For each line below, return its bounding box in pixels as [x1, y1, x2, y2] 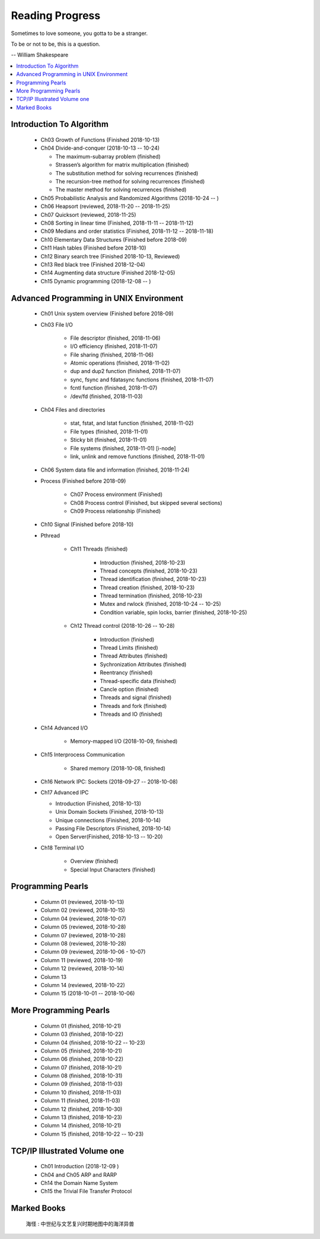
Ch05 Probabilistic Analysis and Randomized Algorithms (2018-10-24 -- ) [40, 194, 219, 201]
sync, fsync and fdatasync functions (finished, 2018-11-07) [70, 376, 214, 383]
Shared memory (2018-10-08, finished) [70, 764, 166, 772]
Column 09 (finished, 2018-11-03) [40, 1080, 123, 1088]
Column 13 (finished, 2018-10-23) [40, 1114, 123, 1121]
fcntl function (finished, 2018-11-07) [70, 384, 158, 391]
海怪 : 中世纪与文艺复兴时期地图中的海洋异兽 [25, 1220, 135, 1227]
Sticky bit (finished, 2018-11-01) [70, 437, 148, 444]
